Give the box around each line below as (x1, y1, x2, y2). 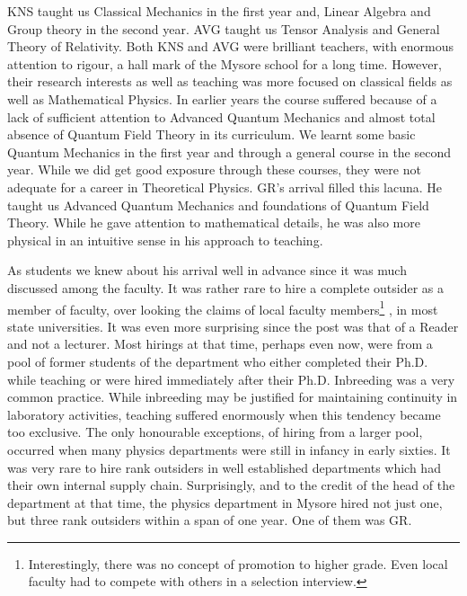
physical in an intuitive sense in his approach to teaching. (7, 230, 323, 249)
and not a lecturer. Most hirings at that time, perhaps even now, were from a (7, 334, 433, 353)
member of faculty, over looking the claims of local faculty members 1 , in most (7, 297, 438, 318)
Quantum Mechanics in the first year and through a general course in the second (7, 142, 452, 161)
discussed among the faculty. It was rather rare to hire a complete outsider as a (7, 278, 444, 297)
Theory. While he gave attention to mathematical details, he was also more (7, 213, 420, 232)
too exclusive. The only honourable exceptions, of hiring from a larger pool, (7, 423, 423, 441)
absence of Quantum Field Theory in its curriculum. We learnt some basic (7, 125, 416, 144)
